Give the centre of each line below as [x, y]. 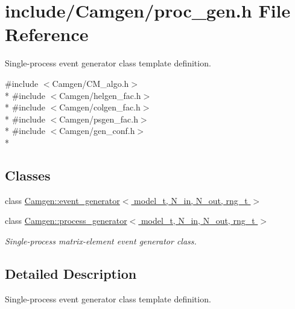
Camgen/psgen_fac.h [99, 119]
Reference [47, 34]
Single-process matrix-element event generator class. [101, 241]
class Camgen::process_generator [66, 221]
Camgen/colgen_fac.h [100, 107]
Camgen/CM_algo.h [90, 83]
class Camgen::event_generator [62, 200]
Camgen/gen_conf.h [97, 131]
